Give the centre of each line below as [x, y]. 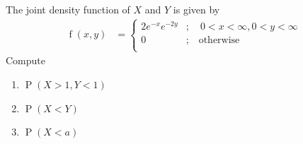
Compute [25, 60]
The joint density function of [68, 9]
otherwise [219, 40]
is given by [196, 9]
